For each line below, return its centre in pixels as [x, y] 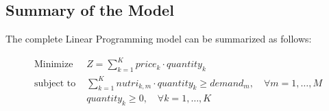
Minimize [53, 65]
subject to [55, 83]
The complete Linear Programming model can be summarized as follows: [159, 39]
